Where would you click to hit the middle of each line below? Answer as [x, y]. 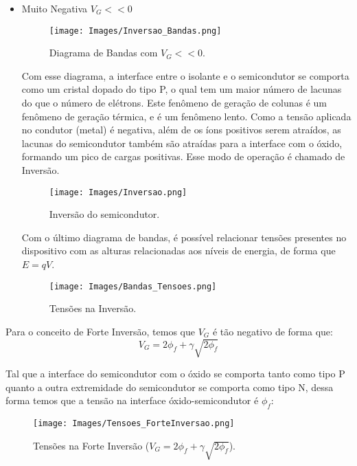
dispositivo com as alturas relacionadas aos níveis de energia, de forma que [178, 251]
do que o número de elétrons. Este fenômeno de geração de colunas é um [174, 103]
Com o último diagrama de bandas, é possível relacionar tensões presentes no [184, 237]
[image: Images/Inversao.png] [118, 192]
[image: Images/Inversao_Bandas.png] [135, 31]
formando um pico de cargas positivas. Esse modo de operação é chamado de [183, 156]
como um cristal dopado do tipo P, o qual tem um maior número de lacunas [182, 89]
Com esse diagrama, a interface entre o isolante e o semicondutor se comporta [185, 75]
